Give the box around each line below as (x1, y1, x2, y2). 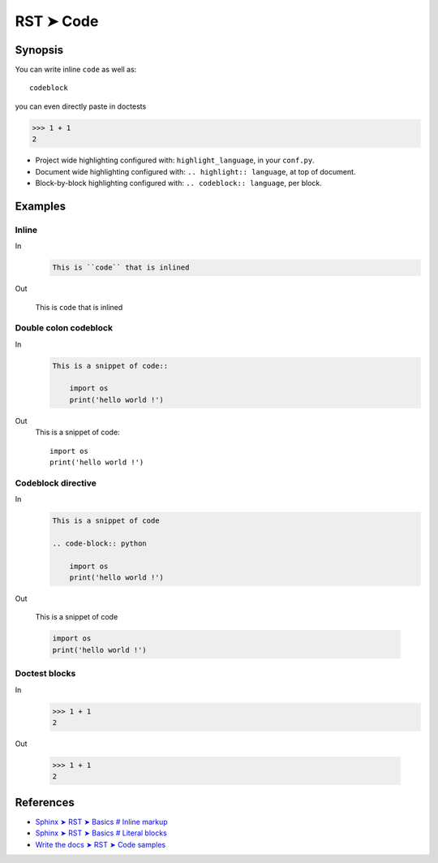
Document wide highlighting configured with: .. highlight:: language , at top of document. (35, 166, 356, 176)
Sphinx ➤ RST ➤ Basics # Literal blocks (35, 828, 168, 838)
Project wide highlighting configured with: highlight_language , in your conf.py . (35, 155, 316, 166)
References (15, 796, 75, 809)
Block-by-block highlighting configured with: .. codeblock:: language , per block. (35, 178, 322, 188)
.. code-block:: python (52, 538, 148, 548)
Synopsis (15, 43, 64, 57)
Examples (15, 199, 67, 213)
